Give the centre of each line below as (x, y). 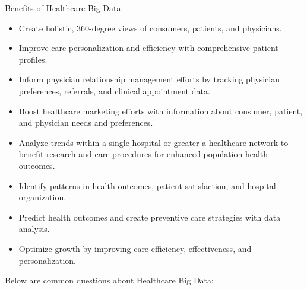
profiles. (33, 59)
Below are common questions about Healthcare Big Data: (109, 280)
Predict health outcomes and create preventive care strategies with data (150, 217)
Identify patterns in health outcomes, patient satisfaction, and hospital (147, 185)
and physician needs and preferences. (86, 122)
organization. (42, 197)
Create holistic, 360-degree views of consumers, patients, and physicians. (150, 28)
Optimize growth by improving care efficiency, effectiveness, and (135, 248)
